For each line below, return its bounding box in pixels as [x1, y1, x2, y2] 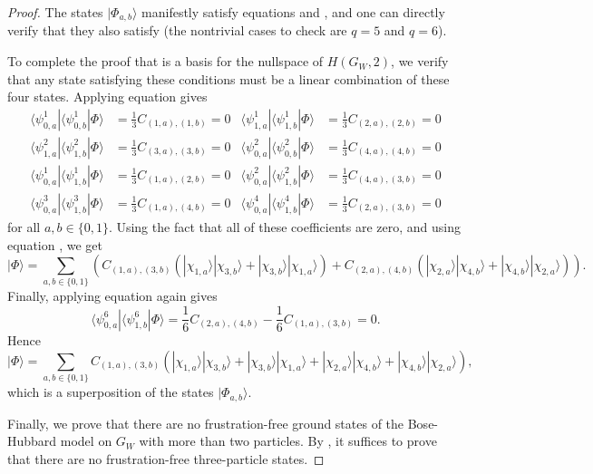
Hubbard [7, 431, 57, 450]
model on [60, 431, 112, 450]
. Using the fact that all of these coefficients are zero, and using [108, 217, 461, 236]
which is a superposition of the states [7, 382, 214, 401]
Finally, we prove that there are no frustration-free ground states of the [7, 413, 404, 432]
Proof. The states [7, 3, 103, 21]
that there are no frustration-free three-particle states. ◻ [7, 449, 325, 468]
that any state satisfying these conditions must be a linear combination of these [7, 69, 450, 88]
